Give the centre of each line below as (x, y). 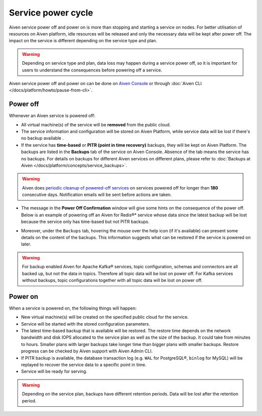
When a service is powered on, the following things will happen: (73, 308)
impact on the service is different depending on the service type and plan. (83, 41)
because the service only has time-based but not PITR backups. (85, 222)
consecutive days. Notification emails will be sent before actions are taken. (97, 195)
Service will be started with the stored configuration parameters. (86, 324)
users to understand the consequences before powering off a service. (92, 70)
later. (26, 244)
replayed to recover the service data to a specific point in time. (84, 365)
